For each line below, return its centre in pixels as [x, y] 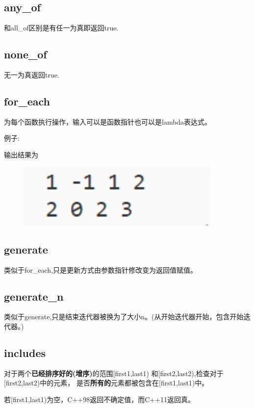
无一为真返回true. [32, 75]
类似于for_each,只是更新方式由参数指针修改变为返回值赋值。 [101, 269]
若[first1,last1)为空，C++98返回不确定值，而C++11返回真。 [100, 399]
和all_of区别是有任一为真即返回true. [61, 28]
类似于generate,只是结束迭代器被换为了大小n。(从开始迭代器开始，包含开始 [124, 317]
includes [25, 353]
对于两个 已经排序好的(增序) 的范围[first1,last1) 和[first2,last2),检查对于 [114, 373]
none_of [25, 54]
